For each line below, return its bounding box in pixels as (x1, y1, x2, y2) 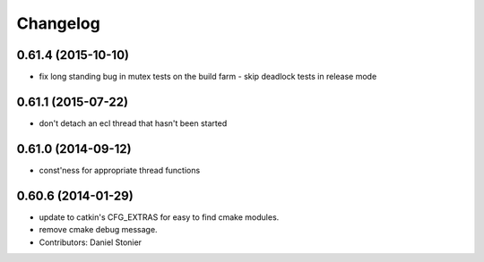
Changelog (16, 13, 100, 33)
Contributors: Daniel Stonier (39, 237, 143, 248)
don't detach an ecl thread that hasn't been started (39, 117, 228, 129)
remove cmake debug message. (39, 224, 158, 235)
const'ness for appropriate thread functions (39, 165, 201, 175)
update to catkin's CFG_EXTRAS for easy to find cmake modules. (39, 211, 280, 223)
